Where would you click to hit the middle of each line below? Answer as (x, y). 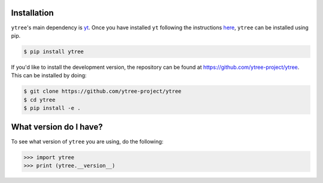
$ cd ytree (39, 100)
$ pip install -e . (52, 108)
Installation (32, 13)
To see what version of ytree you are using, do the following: (87, 141)
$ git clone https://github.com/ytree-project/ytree (103, 91)
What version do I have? (57, 127)
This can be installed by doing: (49, 75)
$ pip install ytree (54, 51)
